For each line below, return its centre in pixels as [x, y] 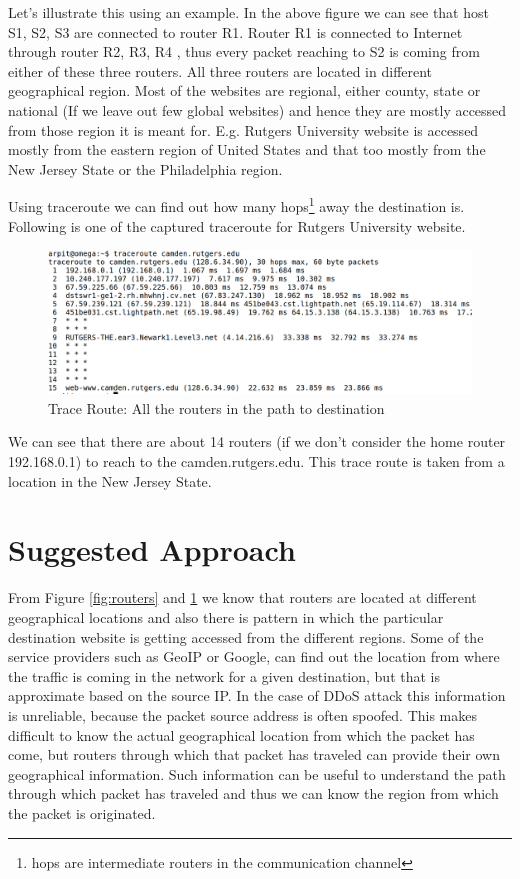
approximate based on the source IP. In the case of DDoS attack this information [257, 695]
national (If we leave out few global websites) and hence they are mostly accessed [257, 109]
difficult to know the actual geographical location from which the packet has [241, 734]
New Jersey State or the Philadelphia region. [145, 168]
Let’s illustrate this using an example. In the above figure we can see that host [248, 12]
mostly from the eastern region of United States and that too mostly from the [247, 149]
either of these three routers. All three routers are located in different [220, 70]
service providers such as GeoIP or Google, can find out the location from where [254, 656]
